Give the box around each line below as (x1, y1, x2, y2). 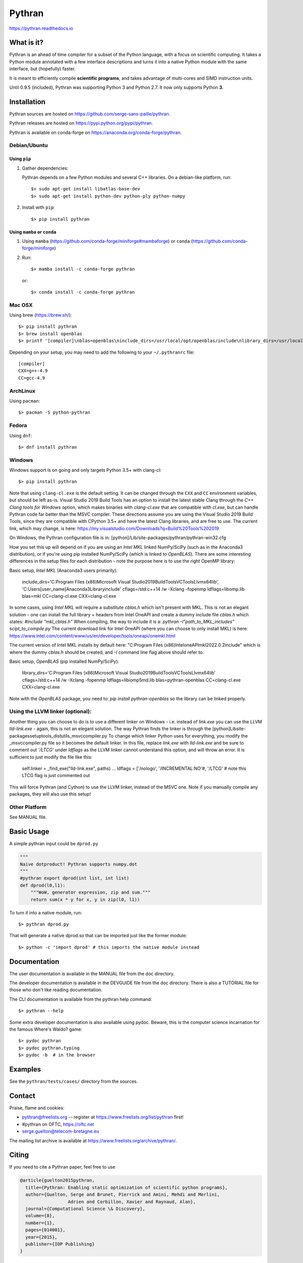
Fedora (9, 422, 27, 429)
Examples (9, 1065, 41, 1074)
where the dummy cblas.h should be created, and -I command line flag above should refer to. (9, 649, 204, 655)
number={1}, (25, 1220, 55, 1226)
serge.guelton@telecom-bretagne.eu (22, 1128, 99, 1134)
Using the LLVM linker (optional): (9, 708, 92, 715)
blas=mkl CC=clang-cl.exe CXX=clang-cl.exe (22, 593, 116, 599)
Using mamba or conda (9, 229, 57, 235)
